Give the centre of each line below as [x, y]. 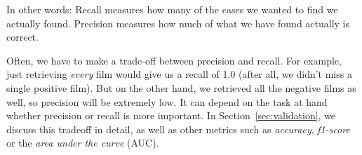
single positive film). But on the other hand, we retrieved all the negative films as [181, 87]
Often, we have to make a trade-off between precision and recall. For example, [174, 60]
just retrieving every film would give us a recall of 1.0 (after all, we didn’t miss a [179, 74]
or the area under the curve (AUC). [83, 143]
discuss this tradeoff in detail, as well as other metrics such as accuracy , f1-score [178, 129]
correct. [22, 37]
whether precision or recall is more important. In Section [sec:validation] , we [171, 115]
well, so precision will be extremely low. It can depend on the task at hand [167, 101]
